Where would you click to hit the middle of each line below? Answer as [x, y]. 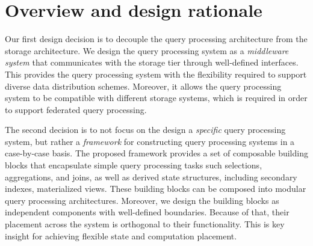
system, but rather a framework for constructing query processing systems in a [150, 141]
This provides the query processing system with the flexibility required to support [156, 74]
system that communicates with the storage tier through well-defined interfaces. [152, 62]
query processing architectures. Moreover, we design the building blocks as [142, 200]
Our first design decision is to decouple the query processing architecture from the [156, 39]
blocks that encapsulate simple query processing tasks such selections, [134, 165]
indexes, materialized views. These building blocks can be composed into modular [156, 189]
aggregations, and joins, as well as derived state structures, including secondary [151, 177]
